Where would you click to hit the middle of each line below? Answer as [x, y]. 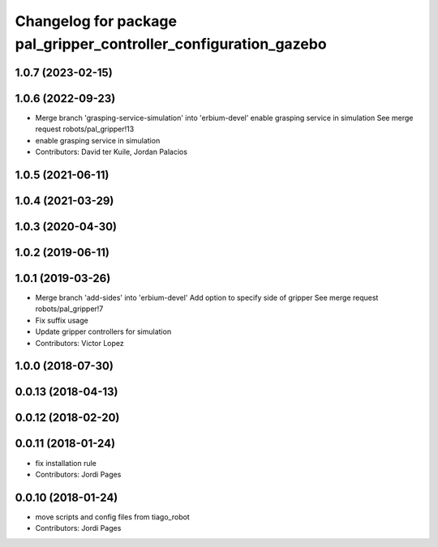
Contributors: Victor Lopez [80, 343]
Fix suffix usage [62, 320]
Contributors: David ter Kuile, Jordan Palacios [112, 152]
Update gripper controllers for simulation [103, 331]
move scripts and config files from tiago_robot [112, 517]
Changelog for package [96, 21]
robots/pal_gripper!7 [69, 309]
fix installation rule [66, 463]
